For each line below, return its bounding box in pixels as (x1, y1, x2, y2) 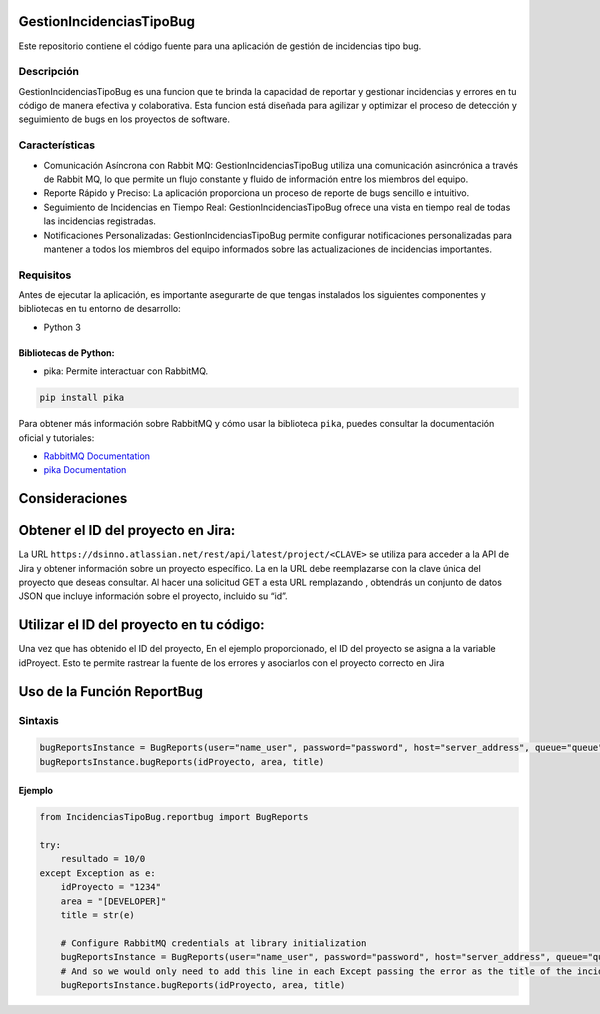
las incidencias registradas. (43, 215, 157, 227)
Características (18, 138, 95, 152)
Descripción (18, 65, 80, 79)
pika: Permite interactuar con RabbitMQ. (43, 365, 209, 377)
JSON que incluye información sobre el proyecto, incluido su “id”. (18, 590, 289, 602)
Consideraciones (18, 490, 128, 507)
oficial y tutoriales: (18, 431, 95, 444)
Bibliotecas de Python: (18, 346, 115, 359)
